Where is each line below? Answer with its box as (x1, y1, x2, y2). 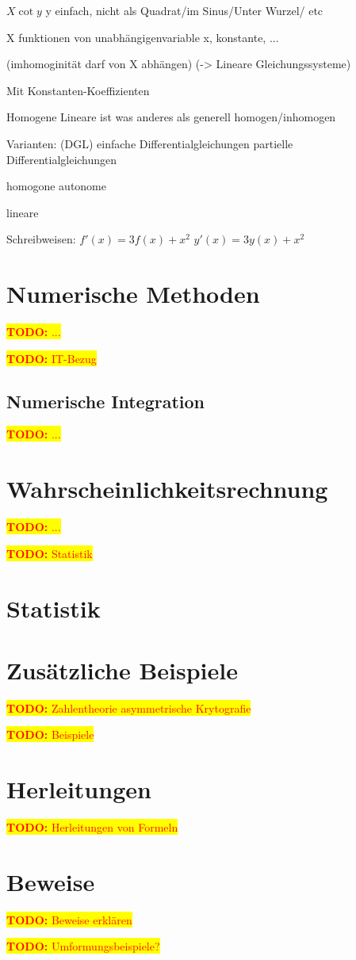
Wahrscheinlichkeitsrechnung (6, 472, 328, 505)
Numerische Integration (6, 388, 205, 413)
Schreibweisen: (6, 231, 76, 247)
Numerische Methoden (6, 277, 260, 310)
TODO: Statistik (6, 545, 93, 561)
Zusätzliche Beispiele (6, 653, 238, 686)
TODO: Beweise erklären (6, 911, 132, 927)
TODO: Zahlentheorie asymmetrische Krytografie (6, 699, 251, 716)
